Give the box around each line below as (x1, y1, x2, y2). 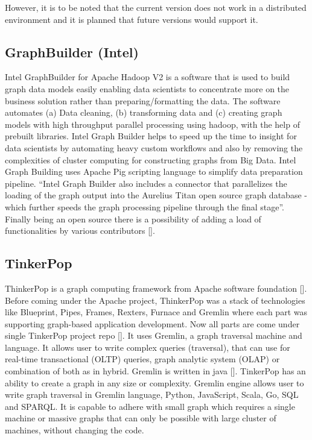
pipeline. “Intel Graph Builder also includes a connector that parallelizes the (5, 177, 287, 189)
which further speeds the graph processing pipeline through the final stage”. (5, 200, 285, 213)
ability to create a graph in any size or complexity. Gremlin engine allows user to (5, 376, 304, 389)
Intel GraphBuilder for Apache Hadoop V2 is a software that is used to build (5, 71, 290, 83)
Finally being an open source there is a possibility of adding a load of (5, 212, 261, 225)
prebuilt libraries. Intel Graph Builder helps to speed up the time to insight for (5, 130, 297, 142)
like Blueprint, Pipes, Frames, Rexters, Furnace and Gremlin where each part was (5, 306, 307, 318)
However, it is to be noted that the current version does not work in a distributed (5, 1, 307, 13)
